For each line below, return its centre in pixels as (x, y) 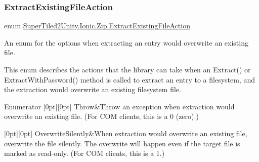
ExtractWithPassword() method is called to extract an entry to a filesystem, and (129, 79)
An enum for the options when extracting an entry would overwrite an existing (126, 42)
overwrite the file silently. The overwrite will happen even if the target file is (122, 143)
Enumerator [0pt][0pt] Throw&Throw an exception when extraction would (119, 106)
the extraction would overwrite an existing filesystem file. (93, 89)
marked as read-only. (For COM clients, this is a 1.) (84, 153)
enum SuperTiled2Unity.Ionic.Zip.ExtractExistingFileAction (97, 26)
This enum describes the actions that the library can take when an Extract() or (127, 69)
